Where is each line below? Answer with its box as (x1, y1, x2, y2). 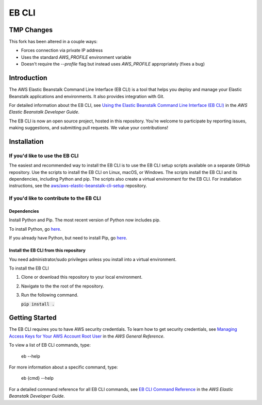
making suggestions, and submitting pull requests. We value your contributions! (9, 125, 168, 131)
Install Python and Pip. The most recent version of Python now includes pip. (9, 217, 161, 223)
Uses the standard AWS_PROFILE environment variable (21, 54, 131, 60)
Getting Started (9, 314, 57, 322)
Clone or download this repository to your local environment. (21, 274, 143, 280)
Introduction (9, 74, 48, 82)
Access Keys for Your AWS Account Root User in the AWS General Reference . (9, 333, 165, 339)
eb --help (21, 353, 40, 359)
